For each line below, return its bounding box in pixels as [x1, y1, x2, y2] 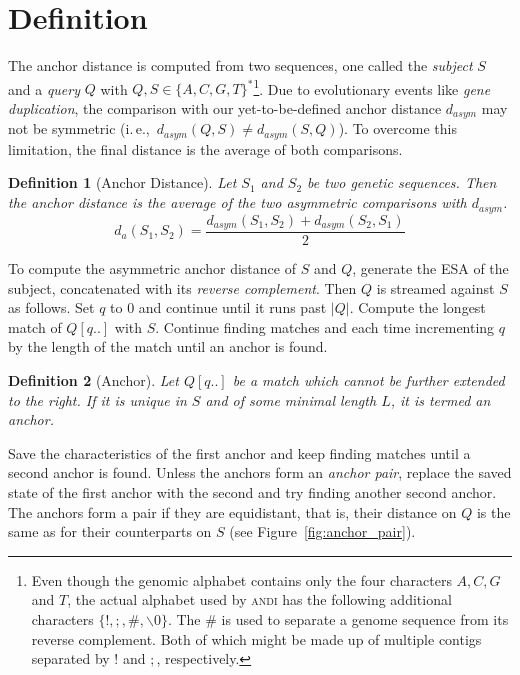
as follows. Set [8, 297, 95, 318]
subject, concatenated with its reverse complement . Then [8, 277, 357, 298]
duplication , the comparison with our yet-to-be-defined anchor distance [8, 97, 442, 118]
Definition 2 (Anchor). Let [8, 369, 179, 390]
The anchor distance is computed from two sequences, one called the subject [8, 55, 473, 76]
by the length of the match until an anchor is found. [8, 336, 328, 357]
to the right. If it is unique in [8, 389, 187, 410]
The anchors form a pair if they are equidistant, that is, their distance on [8, 501, 457, 522]
